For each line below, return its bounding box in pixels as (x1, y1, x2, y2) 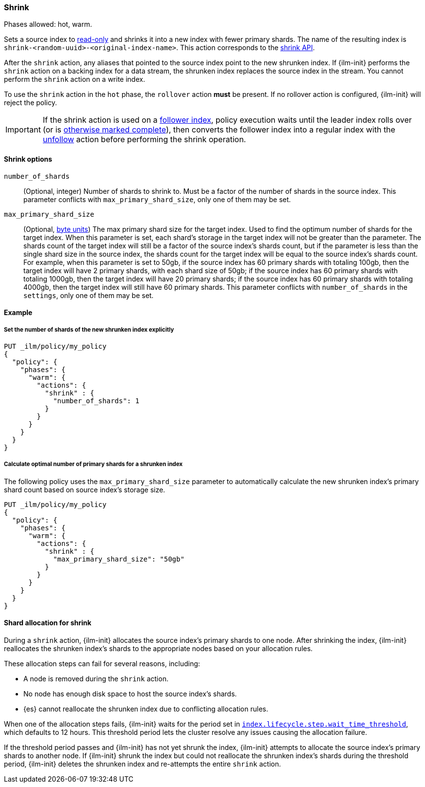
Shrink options (4, 154, 53, 163)
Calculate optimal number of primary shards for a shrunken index (4, 461, 183, 468)
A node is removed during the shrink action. (23, 674, 168, 683)
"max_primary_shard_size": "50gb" (53, 555, 185, 563)
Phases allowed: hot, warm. (4, 20, 92, 29)
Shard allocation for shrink (4, 618, 92, 627)
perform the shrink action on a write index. (4, 75, 145, 84)
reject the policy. (4, 98, 57, 107)
